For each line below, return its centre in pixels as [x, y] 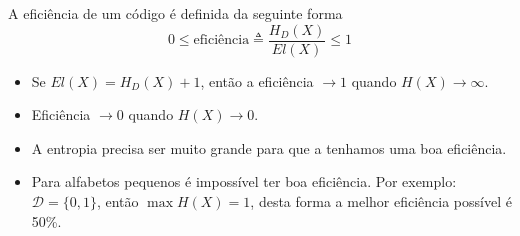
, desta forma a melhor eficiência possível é [381, 201]
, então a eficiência [257, 80]
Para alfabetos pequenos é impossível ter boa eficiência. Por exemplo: [244, 181]
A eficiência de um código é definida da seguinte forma [175, 13]
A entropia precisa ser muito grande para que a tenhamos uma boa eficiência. [269, 147]
